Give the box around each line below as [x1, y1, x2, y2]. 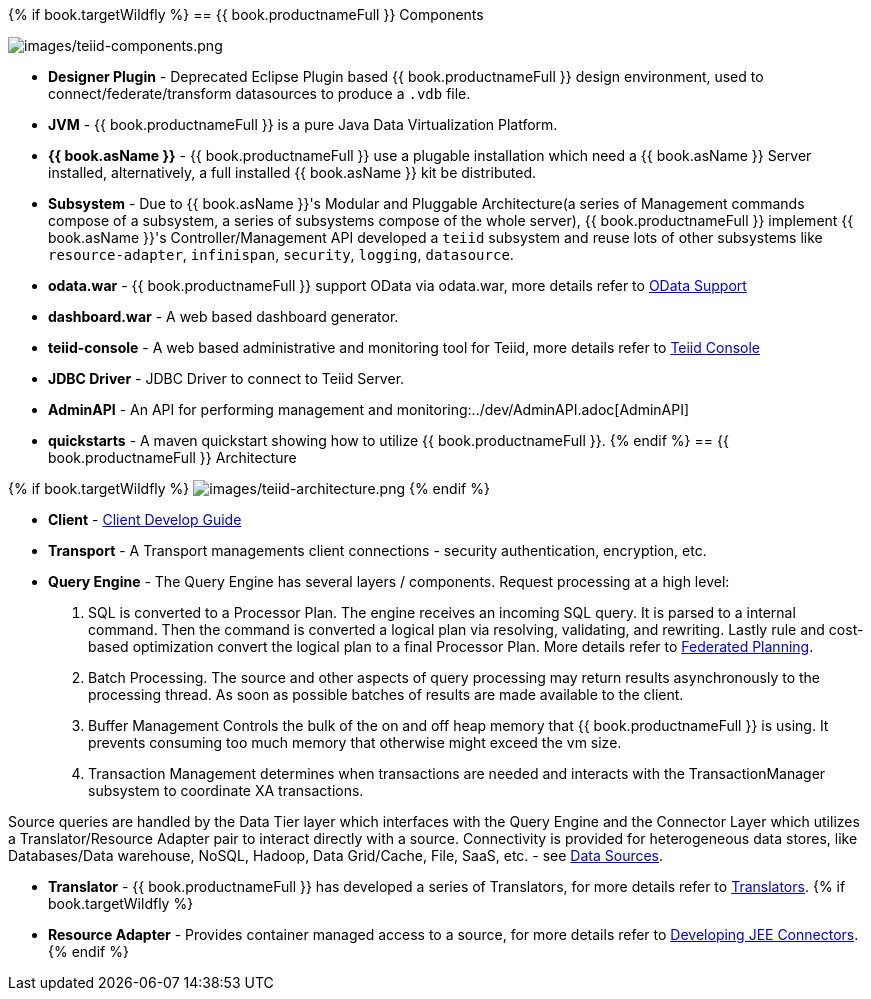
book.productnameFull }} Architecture [48, 449, 297, 466]
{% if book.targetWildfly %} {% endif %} [8, 480, 490, 497]
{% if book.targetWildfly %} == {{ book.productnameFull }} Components [8, 6, 484, 23]
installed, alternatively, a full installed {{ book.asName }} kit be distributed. [48, 164, 537, 181]
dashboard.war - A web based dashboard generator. [48, 308, 399, 325]
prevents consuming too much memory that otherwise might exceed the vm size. [88, 734, 622, 751]
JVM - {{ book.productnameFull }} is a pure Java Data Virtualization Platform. [48, 116, 558, 133]
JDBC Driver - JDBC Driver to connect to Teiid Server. [48, 370, 405, 387]
